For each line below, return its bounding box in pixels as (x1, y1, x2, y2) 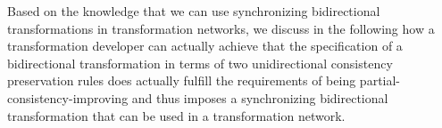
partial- (359, 71, 401, 90)
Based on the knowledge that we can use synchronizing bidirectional (7, 2, 380, 20)
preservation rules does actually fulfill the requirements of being (7, 71, 356, 90)
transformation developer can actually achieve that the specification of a (7, 36, 403, 55)
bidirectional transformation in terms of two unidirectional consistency (7, 53, 393, 72)
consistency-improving (7, 88, 129, 107)
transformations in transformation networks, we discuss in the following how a (7, 19, 435, 37)
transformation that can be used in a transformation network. (7, 106, 346, 124)
